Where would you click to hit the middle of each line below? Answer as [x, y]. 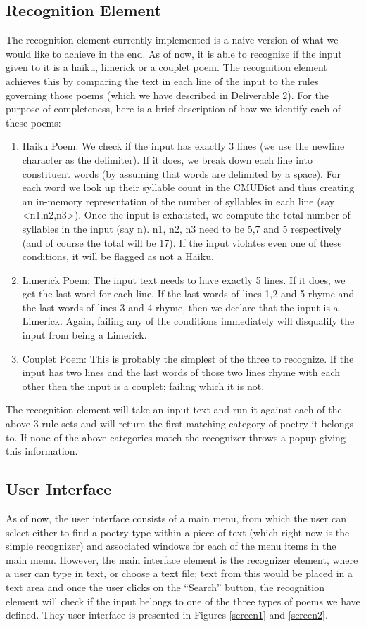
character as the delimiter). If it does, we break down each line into [167, 159]
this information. [42, 451]
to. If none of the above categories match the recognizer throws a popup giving [176, 437]
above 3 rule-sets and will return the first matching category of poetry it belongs [180, 424]
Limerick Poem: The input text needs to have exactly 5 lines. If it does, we [184, 279]
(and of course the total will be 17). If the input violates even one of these [182, 242]
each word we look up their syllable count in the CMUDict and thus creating [188, 187]
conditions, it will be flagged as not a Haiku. [118, 256]
